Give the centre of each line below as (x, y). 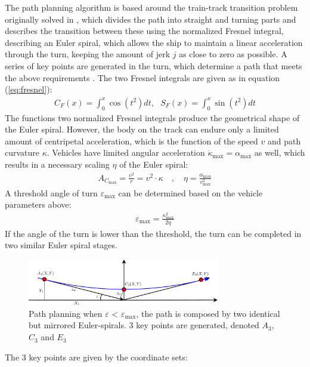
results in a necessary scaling (57, 164)
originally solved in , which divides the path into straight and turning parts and (151, 19)
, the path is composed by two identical (208, 313)
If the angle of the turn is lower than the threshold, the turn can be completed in (153, 233)
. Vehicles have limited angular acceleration (126, 152)
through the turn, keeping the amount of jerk (88, 54)
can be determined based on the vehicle (190, 192)
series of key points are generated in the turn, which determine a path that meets (154, 65)
